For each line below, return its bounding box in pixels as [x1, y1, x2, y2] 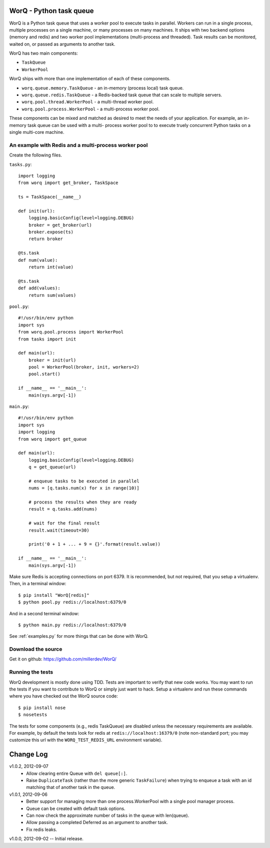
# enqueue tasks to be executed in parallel [28, 478, 139, 484]
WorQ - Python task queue [9, 7, 94, 15]
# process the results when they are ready [28, 499, 137, 505]
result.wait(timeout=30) [28, 527, 89, 533]
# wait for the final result [28, 521, 100, 526]
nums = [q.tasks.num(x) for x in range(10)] [28, 485, 139, 491]
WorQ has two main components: [9, 50, 78, 56]
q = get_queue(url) [28, 464, 76, 470]
